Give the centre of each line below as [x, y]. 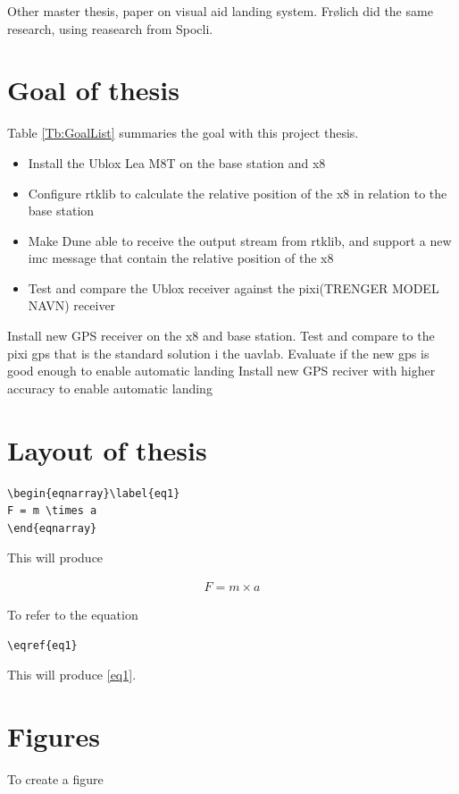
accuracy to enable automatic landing [110, 388]
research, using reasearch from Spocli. [110, 28]
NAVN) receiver [72, 305]
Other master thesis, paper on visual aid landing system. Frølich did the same [220, 11]
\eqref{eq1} [42, 645]
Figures [54, 735]
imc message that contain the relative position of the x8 [181, 258]
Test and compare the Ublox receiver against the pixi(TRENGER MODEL [234, 287]
